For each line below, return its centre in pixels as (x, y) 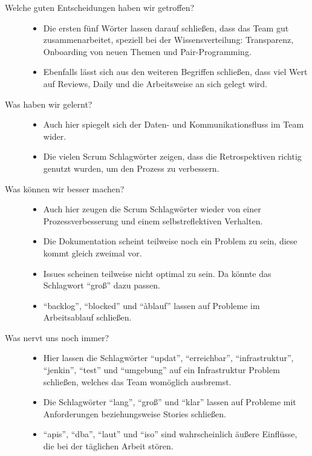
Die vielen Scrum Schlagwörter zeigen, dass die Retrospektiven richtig (172, 156)
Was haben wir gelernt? (49, 104)
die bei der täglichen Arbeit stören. (108, 446)
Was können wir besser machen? (65, 188)
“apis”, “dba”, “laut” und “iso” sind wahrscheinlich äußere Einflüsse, (170, 434)
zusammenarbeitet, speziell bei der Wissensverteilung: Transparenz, (168, 40)
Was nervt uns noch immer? (57, 337)
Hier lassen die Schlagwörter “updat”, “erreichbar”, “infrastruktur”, (168, 358)
